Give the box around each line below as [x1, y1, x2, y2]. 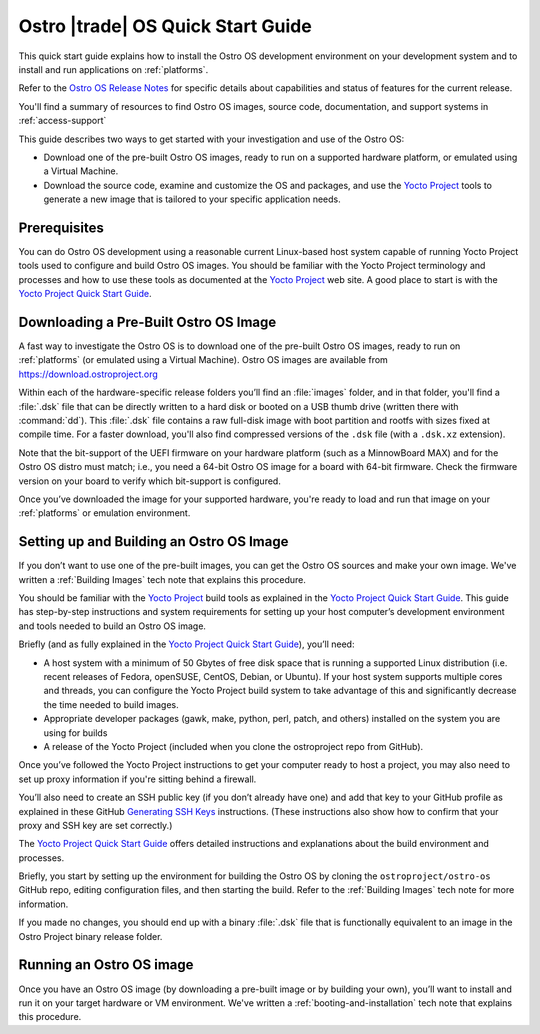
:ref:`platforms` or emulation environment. [18, 507, 191, 519]
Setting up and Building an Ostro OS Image [18, 533, 289, 550]
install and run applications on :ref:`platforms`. [18, 63, 209, 75]
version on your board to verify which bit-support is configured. [18, 475, 282, 487]
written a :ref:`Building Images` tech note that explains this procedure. [18, 573, 307, 585]
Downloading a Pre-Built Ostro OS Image [18, 313, 277, 330]
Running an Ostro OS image [18, 956, 194, 974]
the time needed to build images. [43, 698, 179, 710]
